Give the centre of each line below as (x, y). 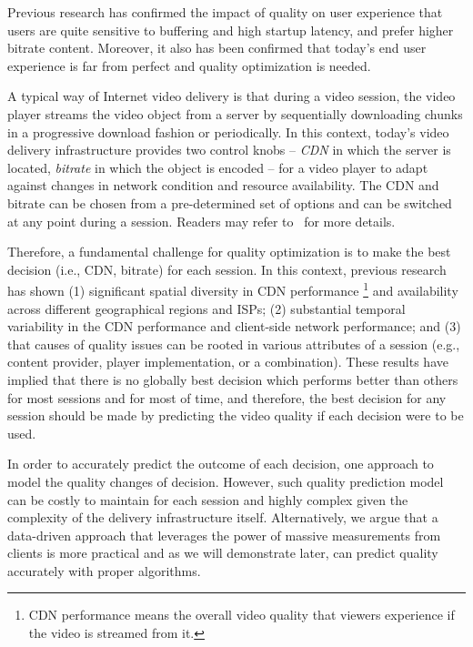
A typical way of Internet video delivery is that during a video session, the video (231, 96)
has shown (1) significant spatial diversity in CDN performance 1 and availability (233, 289)
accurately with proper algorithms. (104, 570)
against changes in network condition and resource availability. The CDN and (223, 185)
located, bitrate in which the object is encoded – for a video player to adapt (218, 167)
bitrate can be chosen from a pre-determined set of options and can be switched (230, 202)
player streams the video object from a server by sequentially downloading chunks (235, 113)
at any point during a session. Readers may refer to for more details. (201, 221)
